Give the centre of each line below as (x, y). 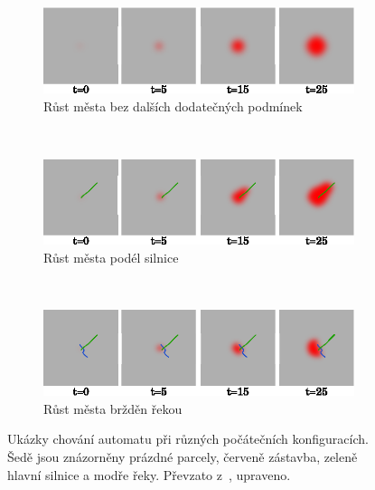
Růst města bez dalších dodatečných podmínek (173, 106)
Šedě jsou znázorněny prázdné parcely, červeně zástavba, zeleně (183, 457)
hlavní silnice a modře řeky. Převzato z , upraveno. (149, 474)
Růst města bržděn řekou (113, 408)
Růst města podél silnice (111, 257)
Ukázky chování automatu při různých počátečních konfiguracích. (188, 439)
